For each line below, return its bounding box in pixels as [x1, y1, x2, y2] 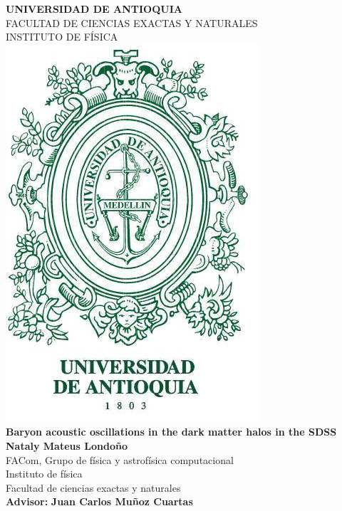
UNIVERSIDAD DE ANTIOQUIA [6, 1, 182, 16]
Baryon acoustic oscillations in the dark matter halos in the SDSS [6, 424, 337, 439]
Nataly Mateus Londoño [6, 438, 128, 453]
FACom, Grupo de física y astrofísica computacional [6, 452, 234, 467]
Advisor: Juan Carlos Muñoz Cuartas [6, 494, 193, 509]
